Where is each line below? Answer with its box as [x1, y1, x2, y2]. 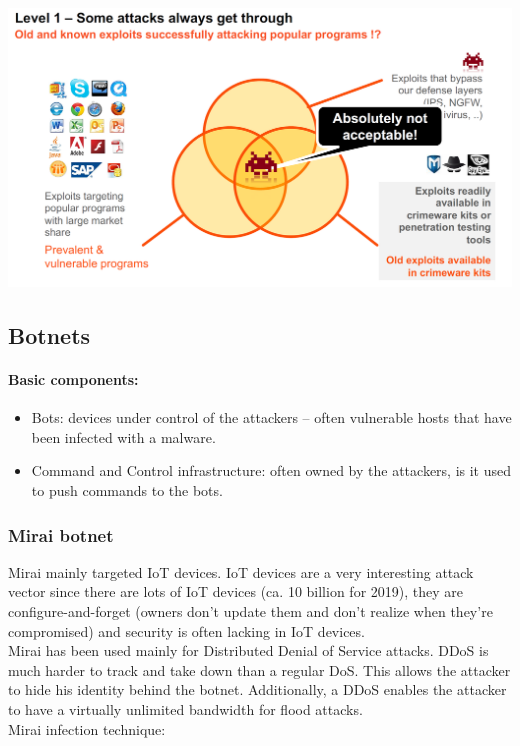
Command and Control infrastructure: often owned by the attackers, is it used [31, 460, 512, 481]
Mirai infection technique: [8, 718, 166, 739]
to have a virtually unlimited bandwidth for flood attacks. [8, 698, 363, 719]
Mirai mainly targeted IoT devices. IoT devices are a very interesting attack [8, 561, 474, 582]
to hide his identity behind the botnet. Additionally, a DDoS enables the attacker [8, 679, 507, 700]
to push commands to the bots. [31, 480, 223, 501]
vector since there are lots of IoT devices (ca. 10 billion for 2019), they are [8, 581, 463, 602]
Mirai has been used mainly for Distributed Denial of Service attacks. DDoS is [8, 640, 489, 661]
